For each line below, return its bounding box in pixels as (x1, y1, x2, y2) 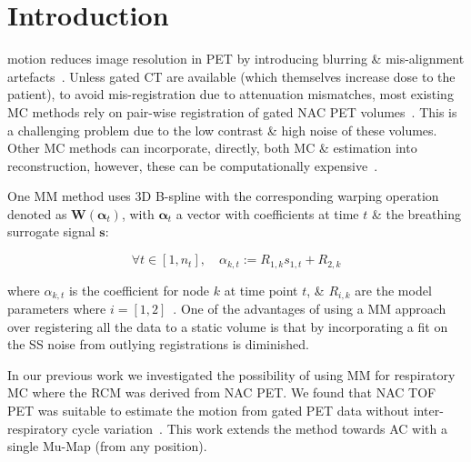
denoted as (7, 204, 67, 223)
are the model (355, 280, 432, 299)
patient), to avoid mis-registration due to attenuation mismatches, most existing (7, 85, 454, 104)
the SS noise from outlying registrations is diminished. (7, 335, 309, 354)
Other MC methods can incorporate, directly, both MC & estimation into (7, 138, 417, 157)
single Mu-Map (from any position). (7, 437, 207, 456)
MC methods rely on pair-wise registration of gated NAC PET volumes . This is (7, 102, 457, 121)
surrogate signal (7, 222, 95, 241)
